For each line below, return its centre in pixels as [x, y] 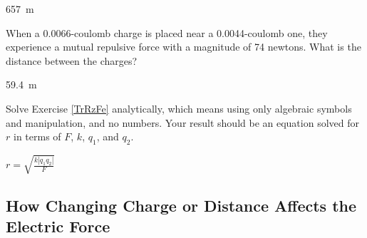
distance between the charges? [72, 60]
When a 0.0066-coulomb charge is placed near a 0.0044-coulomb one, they [167, 32]
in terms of [37, 136]
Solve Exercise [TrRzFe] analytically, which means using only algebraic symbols [179, 108]
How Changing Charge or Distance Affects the [181, 205]
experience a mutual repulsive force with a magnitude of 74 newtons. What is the [183, 47]
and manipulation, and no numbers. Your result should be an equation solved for [182, 122]
